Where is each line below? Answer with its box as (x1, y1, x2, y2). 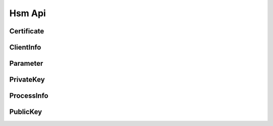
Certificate (9, 27, 44, 35)
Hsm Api (9, 8, 46, 19)
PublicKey (9, 108, 42, 116)
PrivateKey (9, 75, 45, 84)
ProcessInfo (9, 92, 49, 100)
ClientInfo (9, 43, 41, 52)
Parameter (9, 59, 43, 68)
